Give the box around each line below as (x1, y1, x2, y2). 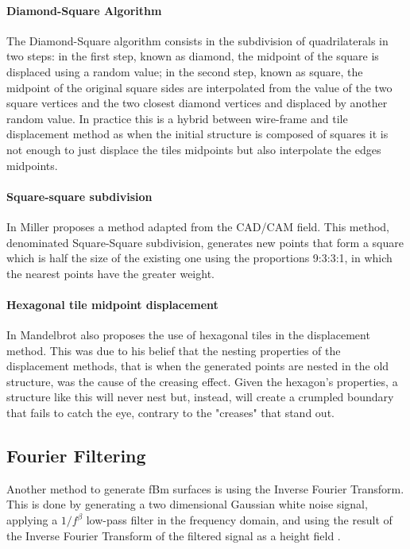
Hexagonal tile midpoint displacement (6, 296, 219, 312)
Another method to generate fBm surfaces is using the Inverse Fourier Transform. (6, 480, 404, 497)
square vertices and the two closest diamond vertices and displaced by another (6, 95, 388, 111)
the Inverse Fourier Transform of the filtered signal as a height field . (6, 527, 341, 543)
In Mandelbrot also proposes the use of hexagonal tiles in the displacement (6, 327, 370, 343)
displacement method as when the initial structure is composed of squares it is (6, 126, 389, 142)
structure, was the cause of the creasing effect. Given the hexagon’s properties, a (6, 373, 398, 389)
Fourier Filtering (6, 443, 146, 468)
